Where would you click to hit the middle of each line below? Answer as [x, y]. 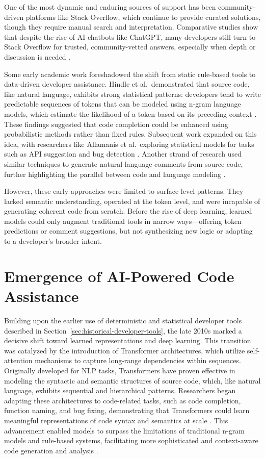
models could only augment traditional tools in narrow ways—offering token [123, 221]
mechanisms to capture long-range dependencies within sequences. [138, 360]
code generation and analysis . [51, 450]
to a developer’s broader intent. [53, 241]
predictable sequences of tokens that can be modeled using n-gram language [123, 104]
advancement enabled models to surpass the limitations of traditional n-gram [124, 430]
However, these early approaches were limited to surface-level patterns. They [124, 191]
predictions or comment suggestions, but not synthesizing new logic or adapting [128, 231]
